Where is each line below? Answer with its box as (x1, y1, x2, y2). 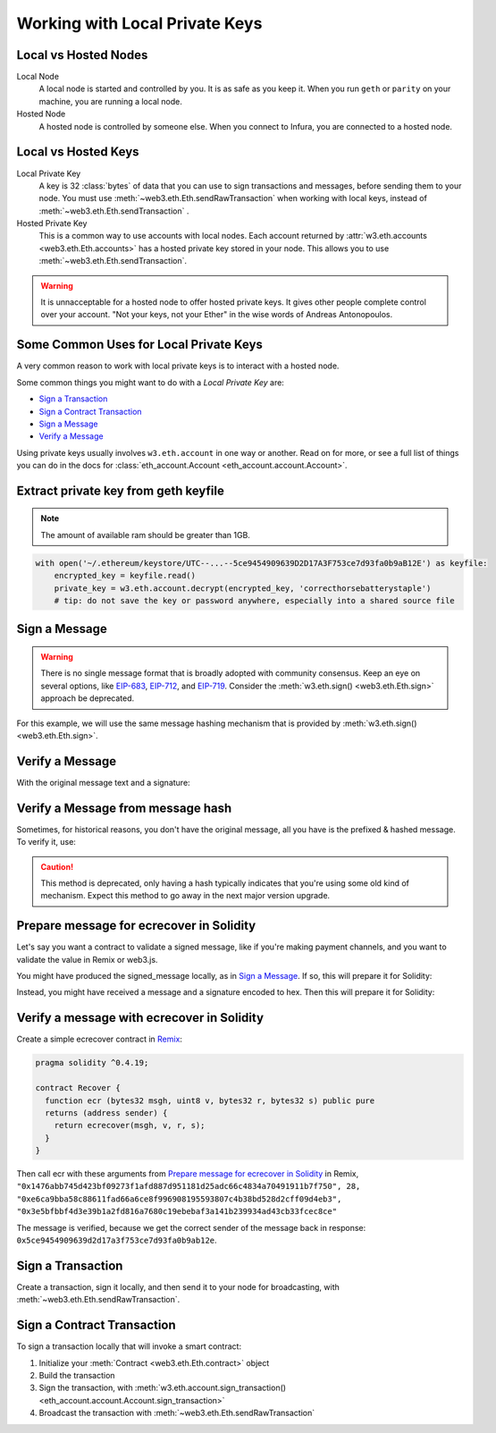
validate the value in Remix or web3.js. (16, 954, 158, 965)
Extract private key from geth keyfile (16, 483, 225, 498)
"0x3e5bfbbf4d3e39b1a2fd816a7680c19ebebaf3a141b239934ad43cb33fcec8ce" (16, 1207, 338, 1217)
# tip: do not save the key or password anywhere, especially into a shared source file (54, 595, 455, 606)
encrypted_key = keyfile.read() (54, 570, 197, 581)
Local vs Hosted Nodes (16, 47, 148, 63)
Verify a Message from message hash (16, 800, 232, 815)
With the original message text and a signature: (16, 777, 191, 788)
